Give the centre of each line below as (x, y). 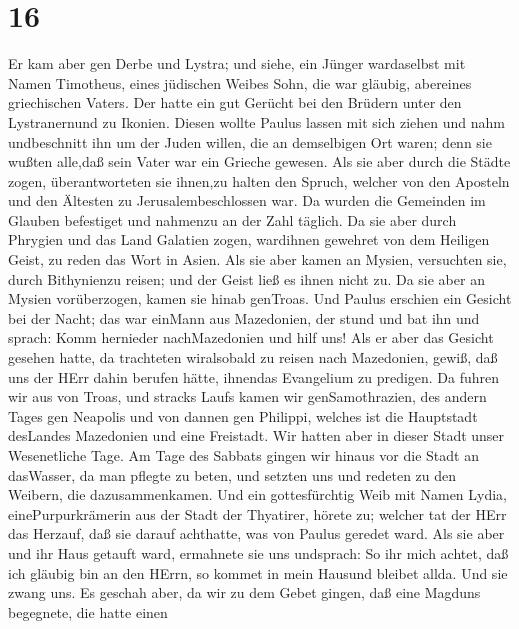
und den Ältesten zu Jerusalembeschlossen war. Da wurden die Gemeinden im (247, 200)
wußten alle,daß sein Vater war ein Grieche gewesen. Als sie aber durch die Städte (259, 161)
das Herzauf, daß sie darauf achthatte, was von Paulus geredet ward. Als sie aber (256, 533)
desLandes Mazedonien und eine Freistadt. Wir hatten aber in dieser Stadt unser (256, 435)
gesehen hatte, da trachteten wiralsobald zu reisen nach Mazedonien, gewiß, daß (253, 357)
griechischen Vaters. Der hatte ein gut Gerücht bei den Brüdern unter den (235, 102)
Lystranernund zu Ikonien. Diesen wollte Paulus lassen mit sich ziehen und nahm (256, 121)
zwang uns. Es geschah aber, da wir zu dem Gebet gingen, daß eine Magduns (244, 592)
